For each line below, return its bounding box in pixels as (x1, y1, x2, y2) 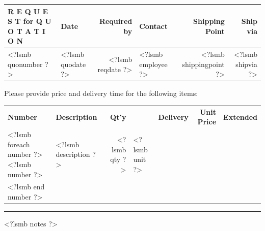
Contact (139, 20, 168, 31)
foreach (8, 139, 30, 149)
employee (139, 58, 168, 69)
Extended (223, 111, 257, 122)
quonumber (8, 58, 43, 69)
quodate (61, 58, 86, 69)
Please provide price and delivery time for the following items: (4, 88, 198, 98)
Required (99, 16, 132, 26)
